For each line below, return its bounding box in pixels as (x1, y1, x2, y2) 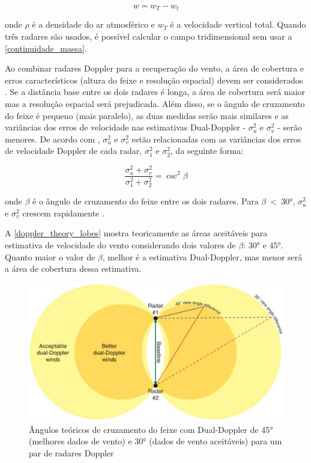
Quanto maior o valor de (5, 250, 95, 263)
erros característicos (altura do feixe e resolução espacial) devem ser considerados (5, 73, 303, 86)
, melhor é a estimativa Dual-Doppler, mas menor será (102, 250, 303, 263)
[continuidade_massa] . (5, 41, 87, 54)
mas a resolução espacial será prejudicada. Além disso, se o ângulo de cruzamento (5, 97, 305, 110)
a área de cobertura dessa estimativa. (5, 262, 142, 275)
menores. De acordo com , (5, 132, 100, 145)
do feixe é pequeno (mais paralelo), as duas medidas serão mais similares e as (5, 109, 289, 121)
